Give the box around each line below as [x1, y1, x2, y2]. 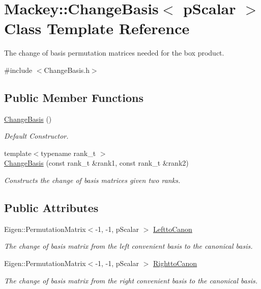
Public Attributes [4, 200, 99, 216]
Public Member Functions [4, 89, 143, 105]
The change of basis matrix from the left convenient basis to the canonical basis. [4, 241, 253, 251]
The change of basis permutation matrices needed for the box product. [4, 47, 224, 58]
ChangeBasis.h [44, 64, 90, 75]
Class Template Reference [4, 18, 190, 39]
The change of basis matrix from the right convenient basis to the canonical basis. [4, 275, 257, 285]
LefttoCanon [153, 223, 192, 234]
